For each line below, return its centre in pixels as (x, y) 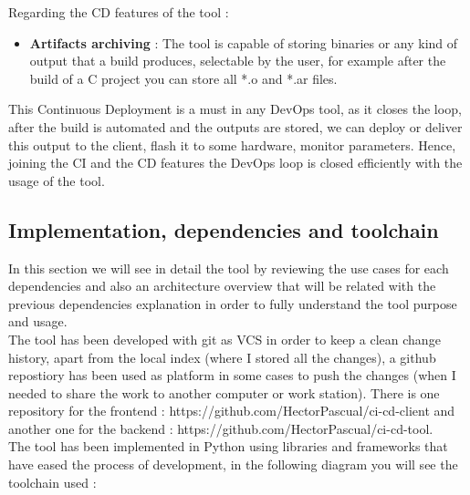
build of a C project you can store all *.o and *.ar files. (183, 78)
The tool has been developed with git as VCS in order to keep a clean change (225, 339)
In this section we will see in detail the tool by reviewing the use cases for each (229, 268)
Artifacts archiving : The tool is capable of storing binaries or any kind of (244, 42)
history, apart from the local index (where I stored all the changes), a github (222, 357)
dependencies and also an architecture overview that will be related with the (222, 286)
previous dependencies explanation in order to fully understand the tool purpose (233, 303)
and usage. (38, 321)
